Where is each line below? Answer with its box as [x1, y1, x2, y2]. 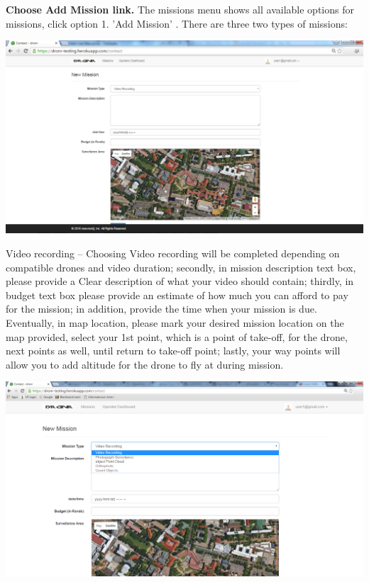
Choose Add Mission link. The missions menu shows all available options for [6, 2, 354, 16]
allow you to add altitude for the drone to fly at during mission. [6, 357, 284, 371]
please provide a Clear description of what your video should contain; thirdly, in [6, 274, 354, 289]
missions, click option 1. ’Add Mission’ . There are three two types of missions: [6, 16, 348, 30]
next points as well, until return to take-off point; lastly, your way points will [6, 343, 341, 358]
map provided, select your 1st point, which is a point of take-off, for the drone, [6, 329, 348, 344]
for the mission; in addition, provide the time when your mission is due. [6, 301, 317, 316]
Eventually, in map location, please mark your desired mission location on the [6, 315, 344, 330]
